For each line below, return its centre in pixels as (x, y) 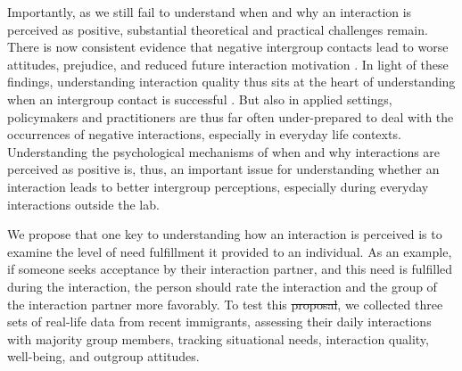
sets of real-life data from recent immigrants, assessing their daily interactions (219, 322)
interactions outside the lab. (83, 204)
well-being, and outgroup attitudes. (103, 356)
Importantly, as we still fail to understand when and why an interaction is (210, 12)
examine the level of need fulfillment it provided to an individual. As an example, (230, 251)
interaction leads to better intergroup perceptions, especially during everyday (218, 186)
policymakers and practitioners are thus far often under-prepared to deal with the (231, 116)
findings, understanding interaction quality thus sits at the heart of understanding (231, 82)
